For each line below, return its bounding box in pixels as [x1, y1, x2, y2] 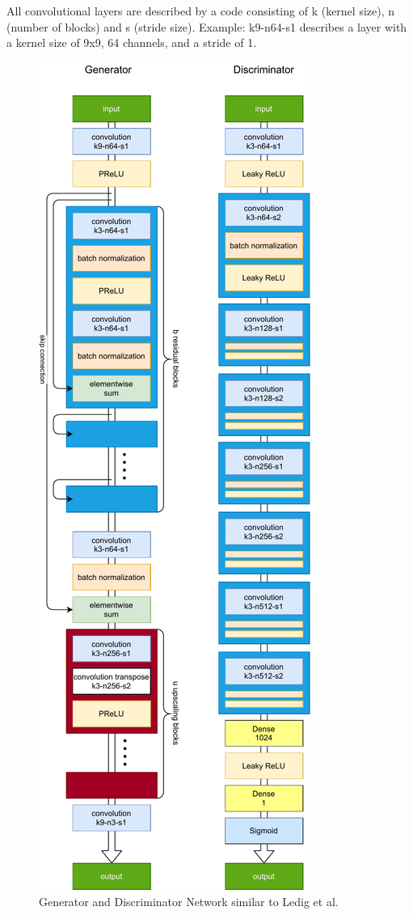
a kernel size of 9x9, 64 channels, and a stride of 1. [6, 34, 257, 51]
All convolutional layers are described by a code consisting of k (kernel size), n [6, 2, 395, 19]
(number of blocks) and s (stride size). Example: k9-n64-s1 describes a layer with [6, 18, 407, 35]
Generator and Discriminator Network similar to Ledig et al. [39, 893, 339, 910]
